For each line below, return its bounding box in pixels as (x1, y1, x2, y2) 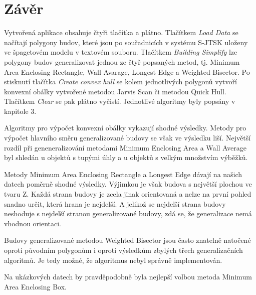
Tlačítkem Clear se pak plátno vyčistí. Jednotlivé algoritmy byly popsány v (4, 96, 235, 106)
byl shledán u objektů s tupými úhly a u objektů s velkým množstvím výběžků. (4, 152, 248, 163)
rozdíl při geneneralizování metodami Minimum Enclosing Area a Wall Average (4, 142, 246, 153)
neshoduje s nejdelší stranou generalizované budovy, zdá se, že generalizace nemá (4, 208, 252, 219)
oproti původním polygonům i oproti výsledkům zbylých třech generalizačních (4, 245, 243, 255)
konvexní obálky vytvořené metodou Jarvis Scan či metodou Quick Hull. (4, 86, 226, 96)
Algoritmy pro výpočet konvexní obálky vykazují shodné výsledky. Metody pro (4, 122, 246, 133)
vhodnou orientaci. (4, 218, 62, 228)
